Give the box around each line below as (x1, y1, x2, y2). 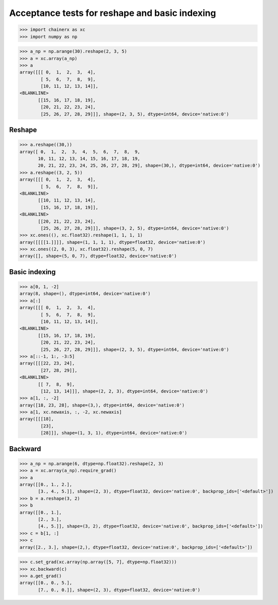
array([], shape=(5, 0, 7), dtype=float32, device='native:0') (19, 253, 177, 259)
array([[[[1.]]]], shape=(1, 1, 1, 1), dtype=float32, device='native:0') (19, 239, 206, 245)
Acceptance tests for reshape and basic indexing (9, 7, 216, 18)
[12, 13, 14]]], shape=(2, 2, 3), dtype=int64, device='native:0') (40, 388, 208, 394)
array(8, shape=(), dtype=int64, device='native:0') (19, 291, 151, 297)
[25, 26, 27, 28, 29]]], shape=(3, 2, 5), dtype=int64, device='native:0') (40, 225, 229, 231)
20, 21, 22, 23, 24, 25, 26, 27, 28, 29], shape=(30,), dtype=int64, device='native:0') (38, 163, 261, 169)
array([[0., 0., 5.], (19, 580, 72, 586)
